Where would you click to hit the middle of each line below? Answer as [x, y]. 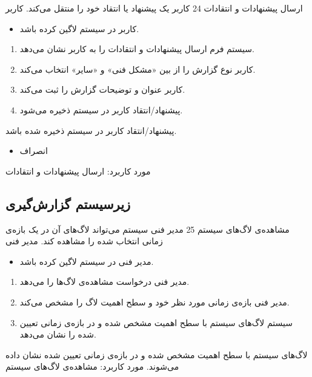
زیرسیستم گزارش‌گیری [68, 203]
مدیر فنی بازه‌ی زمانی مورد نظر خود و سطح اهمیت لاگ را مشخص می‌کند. [154, 302]
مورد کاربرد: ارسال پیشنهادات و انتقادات [78, 171]
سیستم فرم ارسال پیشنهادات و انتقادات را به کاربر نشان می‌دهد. [137, 49]
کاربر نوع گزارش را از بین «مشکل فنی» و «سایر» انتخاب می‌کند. [138, 69]
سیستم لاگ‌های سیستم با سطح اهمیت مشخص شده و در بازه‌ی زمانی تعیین [156, 322]
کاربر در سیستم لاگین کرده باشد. [79, 28]
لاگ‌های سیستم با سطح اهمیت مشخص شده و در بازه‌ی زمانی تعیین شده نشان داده [157, 354]
